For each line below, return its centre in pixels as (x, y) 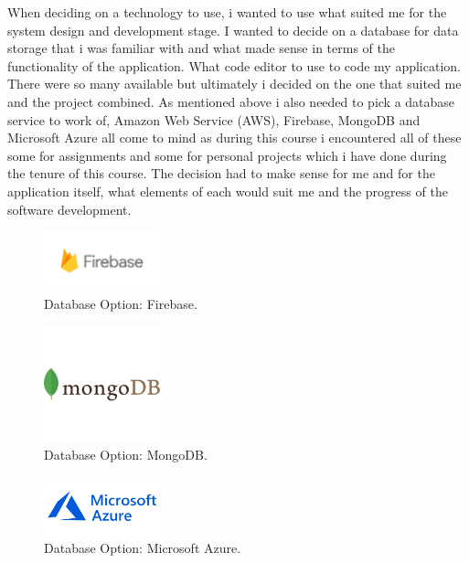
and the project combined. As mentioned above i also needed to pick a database (231, 101)
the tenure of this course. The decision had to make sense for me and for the (221, 173)
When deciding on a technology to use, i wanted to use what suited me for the (227, 12)
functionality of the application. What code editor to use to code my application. (234, 65)
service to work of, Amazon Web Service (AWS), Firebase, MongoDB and (214, 119)
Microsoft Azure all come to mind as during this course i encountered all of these (234, 138)
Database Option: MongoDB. (126, 455)
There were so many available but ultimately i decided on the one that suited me (234, 84)
